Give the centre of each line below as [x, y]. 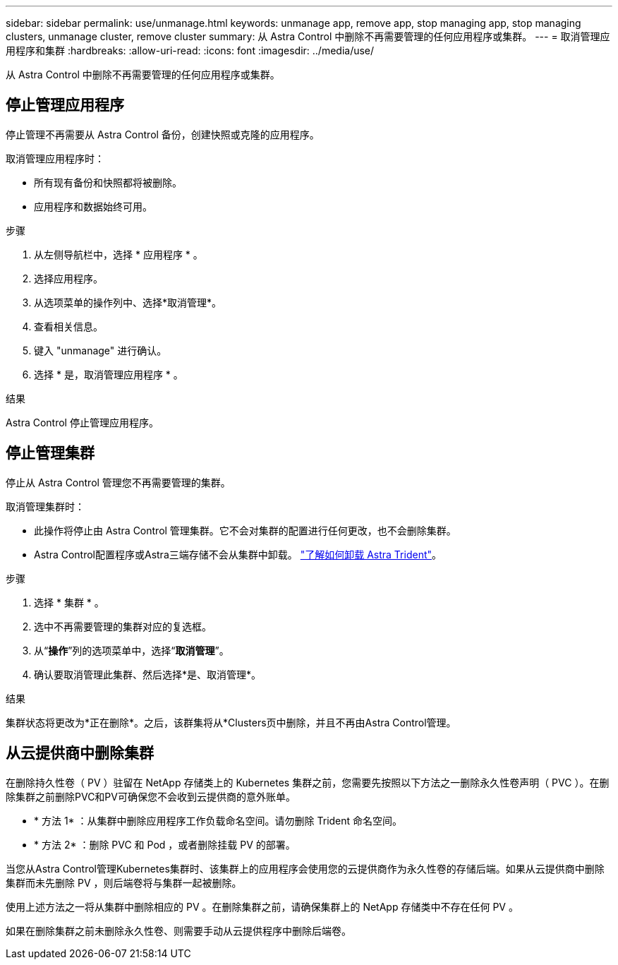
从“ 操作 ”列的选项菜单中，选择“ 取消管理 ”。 [132, 650]
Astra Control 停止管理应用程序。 [82, 422]
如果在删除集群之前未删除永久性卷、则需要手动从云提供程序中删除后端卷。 [178, 930]
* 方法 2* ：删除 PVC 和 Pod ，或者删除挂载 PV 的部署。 [165, 844]
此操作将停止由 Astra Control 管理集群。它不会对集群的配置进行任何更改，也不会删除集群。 [245, 530]
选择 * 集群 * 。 [69, 602]
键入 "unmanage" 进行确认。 [101, 350]
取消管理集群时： [45, 506]
